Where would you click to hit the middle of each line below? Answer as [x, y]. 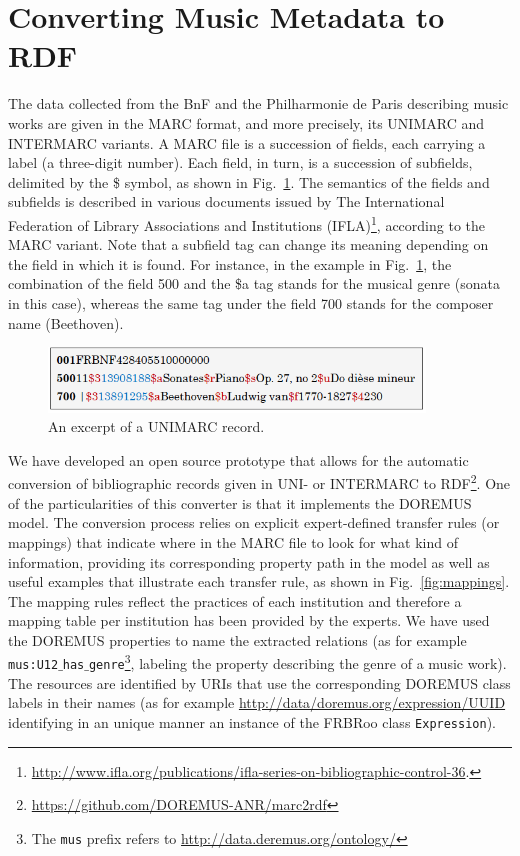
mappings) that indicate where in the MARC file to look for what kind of [233, 541]
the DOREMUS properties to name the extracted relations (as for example [237, 639]
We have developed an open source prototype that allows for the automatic [238, 459]
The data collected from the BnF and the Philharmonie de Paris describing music [258, 103]
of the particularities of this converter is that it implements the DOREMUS [240, 502]
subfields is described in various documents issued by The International [226, 201]
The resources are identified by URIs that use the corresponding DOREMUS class [259, 682]
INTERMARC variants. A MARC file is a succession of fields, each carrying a [247, 142]
